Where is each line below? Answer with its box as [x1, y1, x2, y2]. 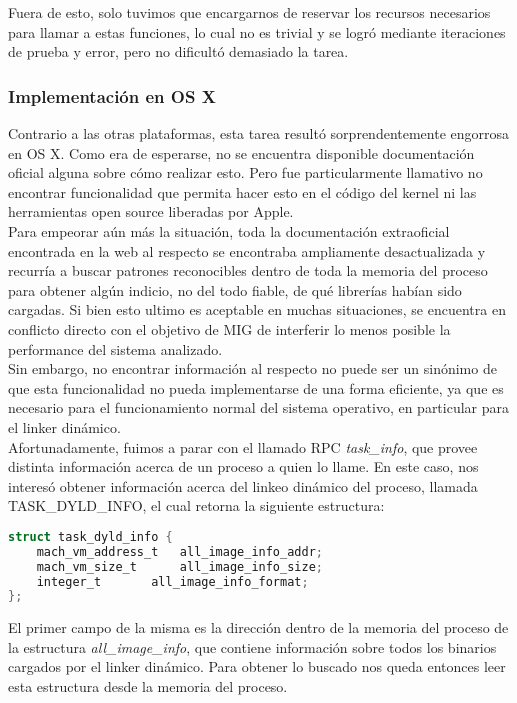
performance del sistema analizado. [8, 338, 223, 359]
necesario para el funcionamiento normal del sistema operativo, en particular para [8, 397, 510, 418]
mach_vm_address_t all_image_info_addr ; [36, 544, 323, 559]
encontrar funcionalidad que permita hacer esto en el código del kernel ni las [8, 181, 477, 202]
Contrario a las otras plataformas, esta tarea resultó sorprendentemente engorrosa [8, 123, 510, 143]
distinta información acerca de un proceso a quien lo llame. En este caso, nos [8, 456, 479, 477]
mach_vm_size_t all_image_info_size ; [36, 559, 323, 574]
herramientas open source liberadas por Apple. [8, 201, 294, 222]
